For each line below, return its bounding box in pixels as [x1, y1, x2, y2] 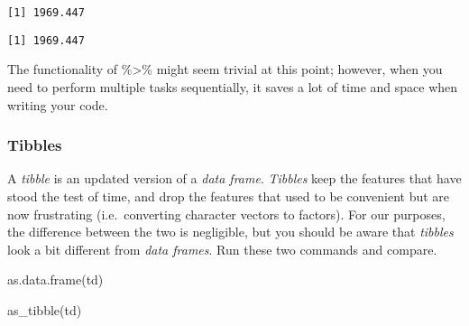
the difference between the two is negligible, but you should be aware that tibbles [7, 222, 454, 241]
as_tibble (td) [7, 300, 82, 319]
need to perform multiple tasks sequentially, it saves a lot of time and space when [7, 77, 458, 96]
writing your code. [7, 95, 108, 114]
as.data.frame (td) [7, 270, 104, 289]
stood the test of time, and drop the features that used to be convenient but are [7, 186, 450, 205]
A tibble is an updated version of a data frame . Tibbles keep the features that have [7, 169, 462, 188]
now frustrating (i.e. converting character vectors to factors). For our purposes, [7, 204, 446, 223]
